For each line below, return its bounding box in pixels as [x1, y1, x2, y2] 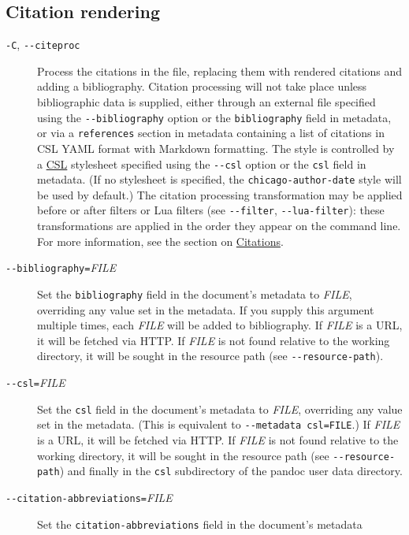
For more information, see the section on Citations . [37, 232, 284, 249]
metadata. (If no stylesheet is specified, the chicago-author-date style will [37, 171, 402, 188]
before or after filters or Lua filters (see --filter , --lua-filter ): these [37, 202, 385, 218]
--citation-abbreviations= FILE [6, 489, 173, 505]
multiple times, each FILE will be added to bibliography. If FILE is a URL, [37, 317, 403, 333]
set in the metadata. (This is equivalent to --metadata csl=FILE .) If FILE [37, 416, 400, 433]
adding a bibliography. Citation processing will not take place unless [37, 78, 367, 95]
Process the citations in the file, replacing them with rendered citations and [37, 62, 403, 79]
